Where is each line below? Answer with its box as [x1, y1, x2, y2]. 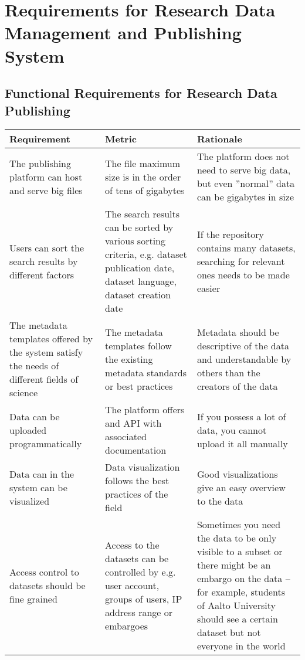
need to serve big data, [196, 163, 291, 177]
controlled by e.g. [105, 564, 176, 579]
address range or [105, 605, 173, 619]
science [9, 386, 38, 400]
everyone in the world [196, 639, 286, 653]
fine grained [9, 591, 57, 605]
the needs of [9, 359, 59, 373]
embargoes [105, 618, 148, 632]
